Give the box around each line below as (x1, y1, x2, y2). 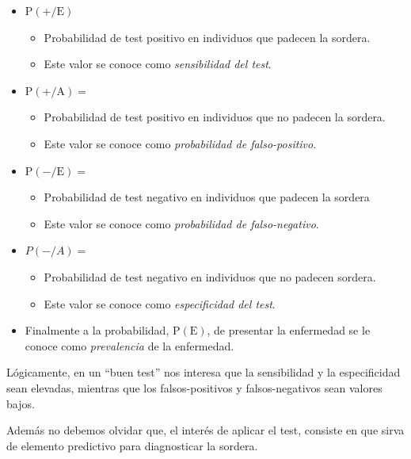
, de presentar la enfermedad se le (207, 322, 371, 339)
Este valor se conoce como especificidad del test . (44, 295, 276, 312)
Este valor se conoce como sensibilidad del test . (44, 55, 272, 72)
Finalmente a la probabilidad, (25, 322, 169, 339)
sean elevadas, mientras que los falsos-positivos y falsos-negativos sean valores (6, 379, 382, 396)
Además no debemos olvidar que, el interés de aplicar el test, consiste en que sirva (6, 422, 405, 438)
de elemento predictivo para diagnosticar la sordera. (6, 437, 258, 453)
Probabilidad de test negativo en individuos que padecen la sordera (44, 189, 370, 205)
